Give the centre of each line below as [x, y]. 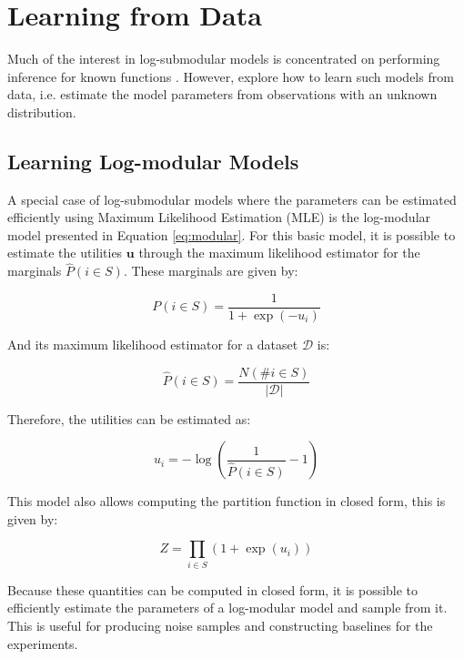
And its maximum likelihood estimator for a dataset [153, 344]
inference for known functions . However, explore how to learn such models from [231, 76]
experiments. [43, 643]
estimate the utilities [65, 253]
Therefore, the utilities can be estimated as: [129, 418]
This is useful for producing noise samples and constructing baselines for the [220, 625]
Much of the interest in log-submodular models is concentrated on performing [224, 59]
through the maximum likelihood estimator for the [279, 253]
